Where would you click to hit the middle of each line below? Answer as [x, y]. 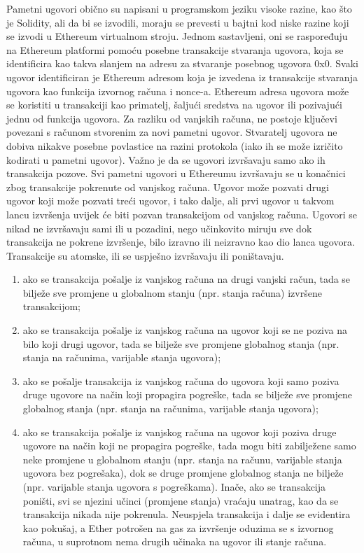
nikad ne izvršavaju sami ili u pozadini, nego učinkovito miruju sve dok [159, 228]
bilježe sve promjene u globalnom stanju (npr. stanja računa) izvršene [172, 292]
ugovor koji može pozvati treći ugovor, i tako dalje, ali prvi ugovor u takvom [170, 201]
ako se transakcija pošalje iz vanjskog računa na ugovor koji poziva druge [180, 432]
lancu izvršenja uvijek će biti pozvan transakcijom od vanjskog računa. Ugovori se [182, 214]
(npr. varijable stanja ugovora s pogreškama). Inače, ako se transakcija [174, 486]
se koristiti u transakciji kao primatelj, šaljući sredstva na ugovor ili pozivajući [174, 105]
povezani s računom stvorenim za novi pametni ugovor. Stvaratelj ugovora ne [172, 132]
